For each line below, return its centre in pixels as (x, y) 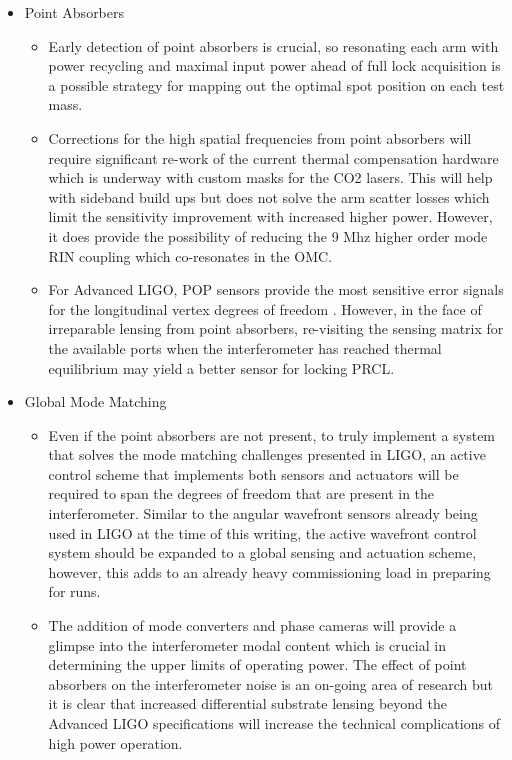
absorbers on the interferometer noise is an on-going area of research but (270, 683)
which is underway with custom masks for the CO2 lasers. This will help (270, 177)
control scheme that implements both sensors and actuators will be (253, 473)
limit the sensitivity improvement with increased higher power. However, (270, 216)
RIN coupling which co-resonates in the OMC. (190, 255)
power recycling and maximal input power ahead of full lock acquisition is (274, 65)
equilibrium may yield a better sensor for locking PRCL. (221, 367)
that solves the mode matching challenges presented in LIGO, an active (267, 454)
